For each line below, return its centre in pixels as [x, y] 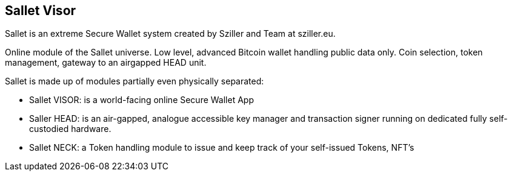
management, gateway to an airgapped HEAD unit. [106, 63]
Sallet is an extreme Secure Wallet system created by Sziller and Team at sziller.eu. [170, 34]
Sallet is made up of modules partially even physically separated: [135, 81]
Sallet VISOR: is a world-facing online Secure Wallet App [141, 100]
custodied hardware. [70, 129]
